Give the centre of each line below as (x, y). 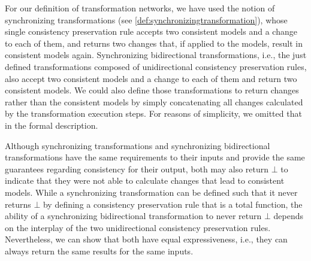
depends (288, 216)
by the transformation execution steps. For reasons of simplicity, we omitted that (153, 113)
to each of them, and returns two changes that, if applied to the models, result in (154, 43)
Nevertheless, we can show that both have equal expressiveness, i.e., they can (146, 239)
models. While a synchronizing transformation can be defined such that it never (151, 192)
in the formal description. (52, 125)
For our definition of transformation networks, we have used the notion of (140, 8)
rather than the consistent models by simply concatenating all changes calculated (154, 101)
